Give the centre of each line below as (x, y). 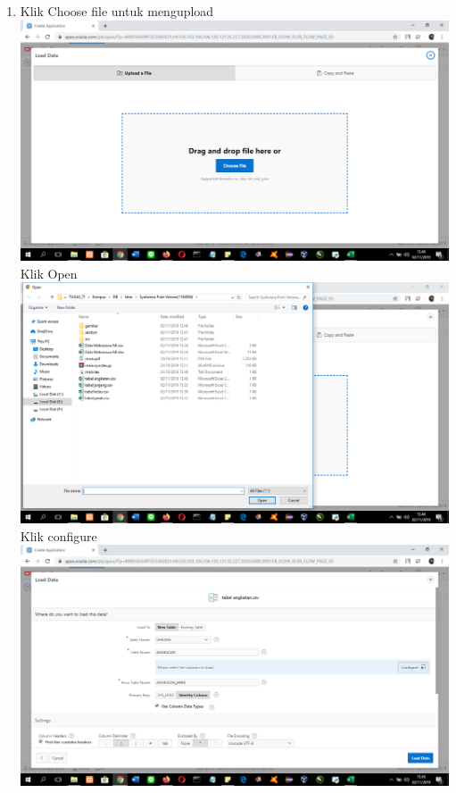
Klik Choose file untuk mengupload (117, 11)
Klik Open (49, 273)
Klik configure (58, 535)
